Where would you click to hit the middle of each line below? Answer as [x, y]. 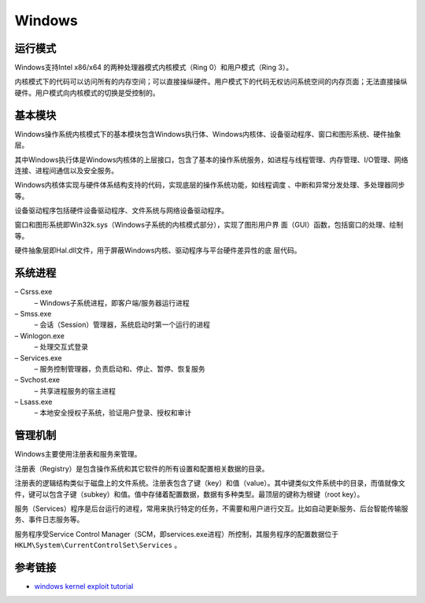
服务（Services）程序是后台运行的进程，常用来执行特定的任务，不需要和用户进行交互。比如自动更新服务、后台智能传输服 [211, 509]
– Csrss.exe [33, 292]
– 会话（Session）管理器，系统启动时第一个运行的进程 [122, 325]
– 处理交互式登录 [61, 347]
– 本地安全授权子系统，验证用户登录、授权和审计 [113, 412]
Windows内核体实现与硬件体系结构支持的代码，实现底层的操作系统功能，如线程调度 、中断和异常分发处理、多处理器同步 [210, 185]
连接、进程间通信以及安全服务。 [66, 170]
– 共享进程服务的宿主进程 [75, 390]
